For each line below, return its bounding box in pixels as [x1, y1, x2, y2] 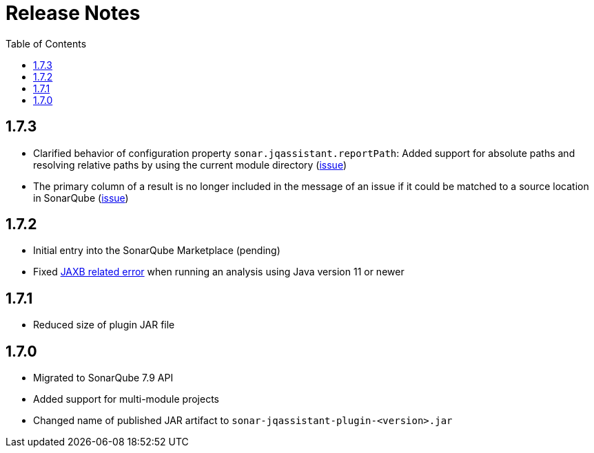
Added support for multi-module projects [33, 393, 219, 405]
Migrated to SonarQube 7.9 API [33, 372, 174, 384]
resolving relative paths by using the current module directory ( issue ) [33, 158, 347, 171]
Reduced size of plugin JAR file [33, 319, 175, 331]
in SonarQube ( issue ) [33, 191, 129, 204]
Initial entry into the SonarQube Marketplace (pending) [33, 244, 280, 257]
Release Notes [6, 1, 141, 25]
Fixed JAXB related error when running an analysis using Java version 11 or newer [33, 266, 404, 278]
